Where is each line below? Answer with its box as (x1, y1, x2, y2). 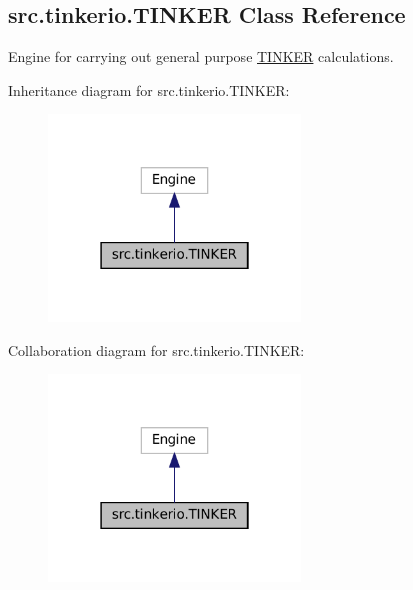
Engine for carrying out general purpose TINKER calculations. (8, 46, 394, 67)
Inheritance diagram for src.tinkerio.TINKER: (8, 79, 290, 100)
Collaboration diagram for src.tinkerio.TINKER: (8, 339, 305, 360)
